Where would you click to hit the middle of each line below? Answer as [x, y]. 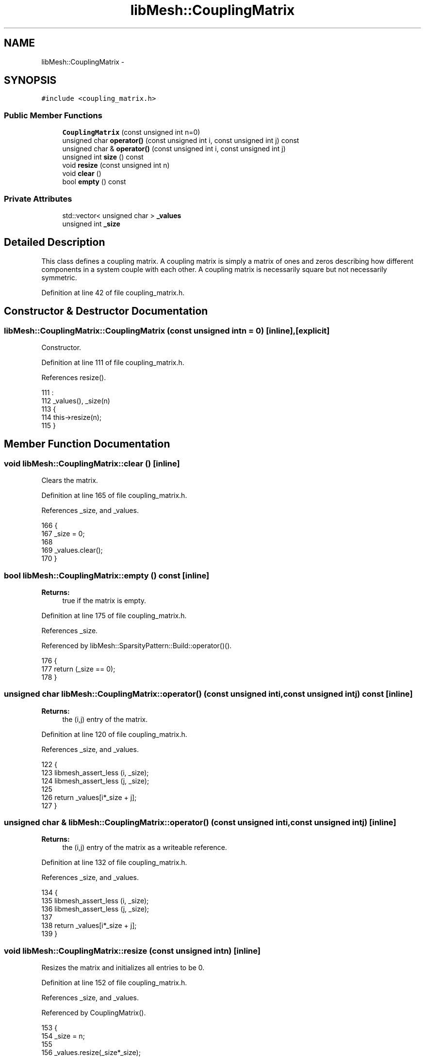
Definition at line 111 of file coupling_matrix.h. [113, 362]
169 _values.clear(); [72, 550]
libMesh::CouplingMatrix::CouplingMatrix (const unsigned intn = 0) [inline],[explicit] [167, 330]
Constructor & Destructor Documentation [106, 311]
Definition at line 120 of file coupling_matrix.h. [114, 734]
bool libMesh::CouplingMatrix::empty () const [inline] [107, 575]
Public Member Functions [53, 115]
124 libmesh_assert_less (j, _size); [95, 781]
